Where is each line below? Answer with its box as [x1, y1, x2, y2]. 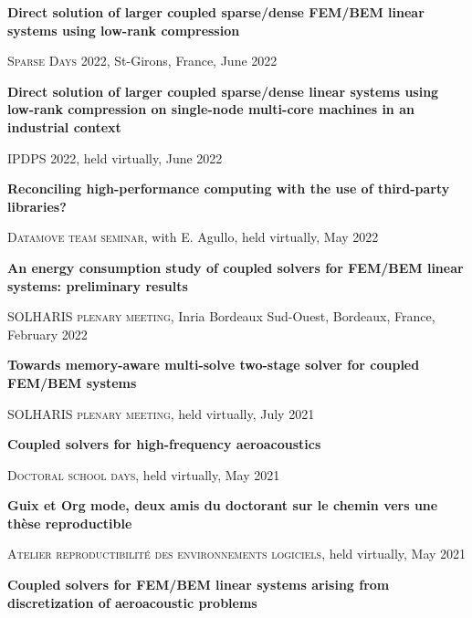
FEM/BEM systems [7, 372, 137, 392]
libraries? [7, 196, 67, 215]
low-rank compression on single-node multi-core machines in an [7, 100, 414, 119]
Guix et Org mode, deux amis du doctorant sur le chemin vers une [7, 496, 438, 515]
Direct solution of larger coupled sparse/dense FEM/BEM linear [7, 3, 425, 21]
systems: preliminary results [7, 276, 188, 295]
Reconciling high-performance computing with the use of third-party [7, 179, 450, 198]
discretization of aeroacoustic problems [7, 592, 257, 612]
